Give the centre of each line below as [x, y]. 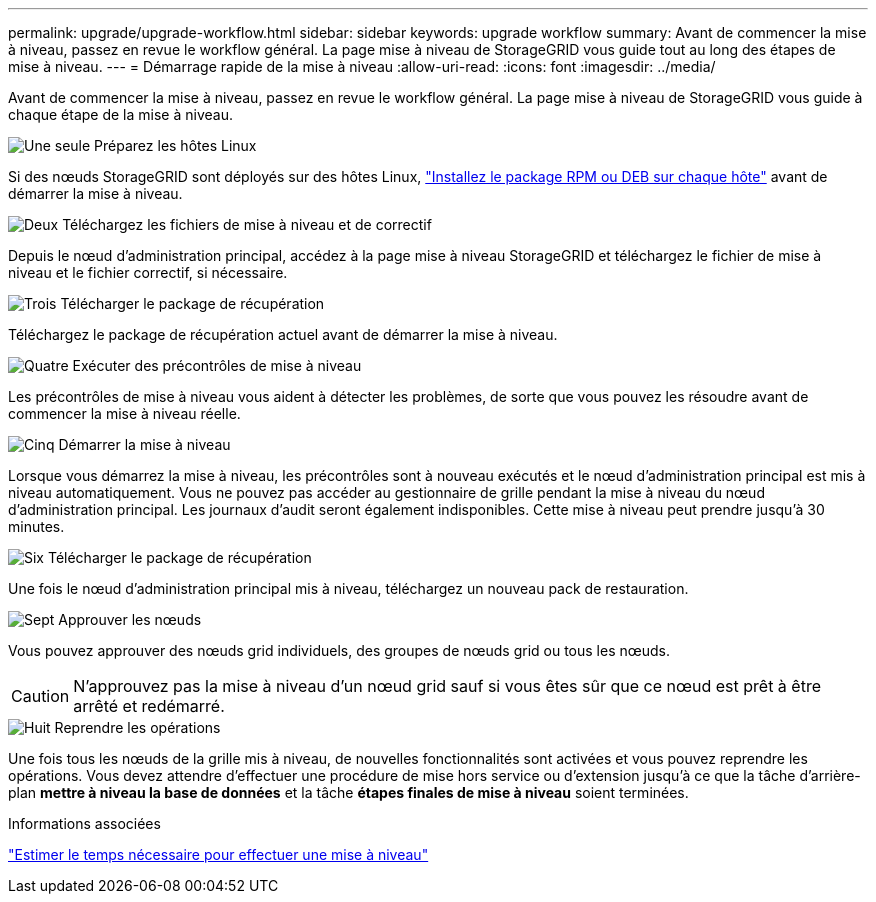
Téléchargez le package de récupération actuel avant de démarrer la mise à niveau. [283, 334]
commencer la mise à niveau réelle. [124, 413]
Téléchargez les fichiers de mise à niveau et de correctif [247, 224]
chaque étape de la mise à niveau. [120, 114]
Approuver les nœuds [130, 619]
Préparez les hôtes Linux [175, 145]
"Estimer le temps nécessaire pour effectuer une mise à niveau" [218, 854]
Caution [40, 696]
